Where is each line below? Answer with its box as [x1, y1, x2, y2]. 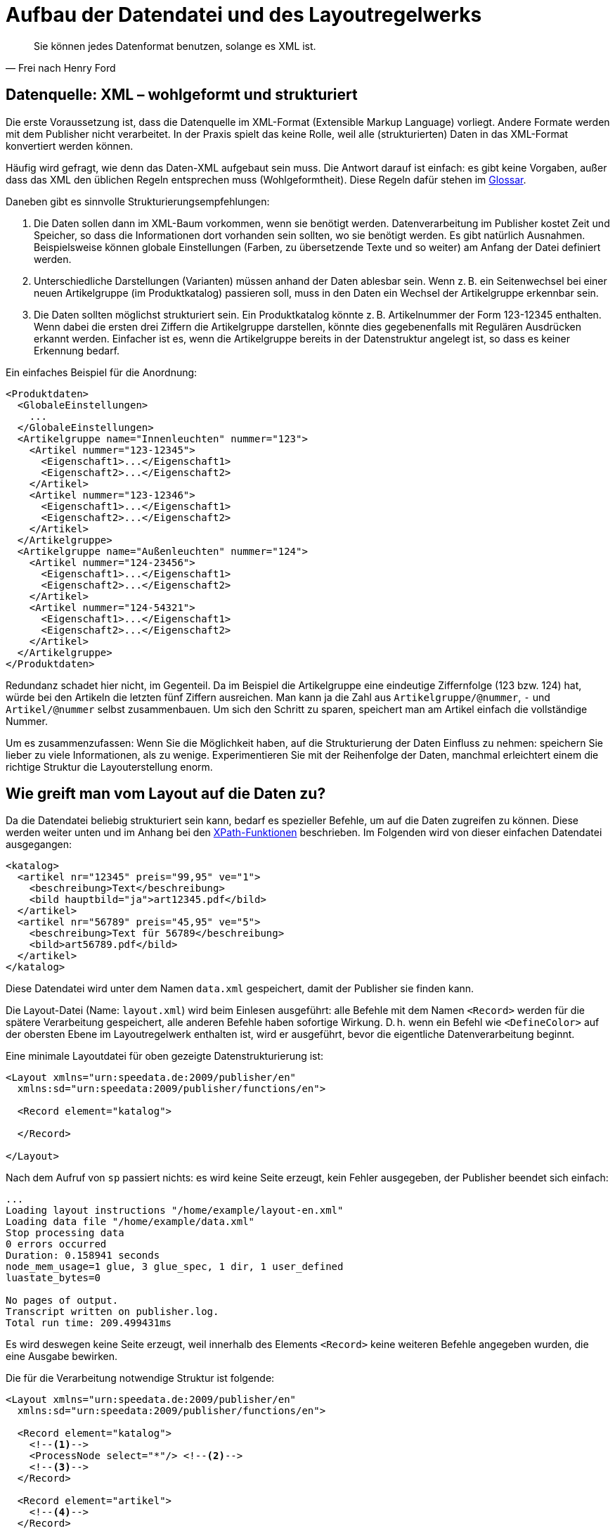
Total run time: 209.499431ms [6, 1317, 172, 1329]
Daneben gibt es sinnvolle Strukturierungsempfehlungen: [6, 195, 270, 207]
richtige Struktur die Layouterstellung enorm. [6, 760, 213, 773]
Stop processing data [6, 1227, 124, 1239]
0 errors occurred [6, 1238, 107, 1250]
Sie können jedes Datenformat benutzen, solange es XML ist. [34, 39, 316, 52]
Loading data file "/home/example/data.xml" [6, 1216, 255, 1228]
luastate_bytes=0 [6, 1272, 101, 1284]
